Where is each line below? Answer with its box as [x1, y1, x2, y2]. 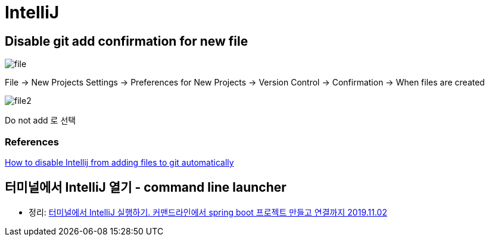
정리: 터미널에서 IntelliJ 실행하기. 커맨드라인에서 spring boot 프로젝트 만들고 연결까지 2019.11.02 [29, 207, 387, 217]
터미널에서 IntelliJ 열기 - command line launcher [5, 180, 286, 195]
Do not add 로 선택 [5, 115, 76, 126]
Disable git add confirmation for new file [5, 33, 248, 49]
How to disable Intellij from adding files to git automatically [5, 157, 234, 167]
